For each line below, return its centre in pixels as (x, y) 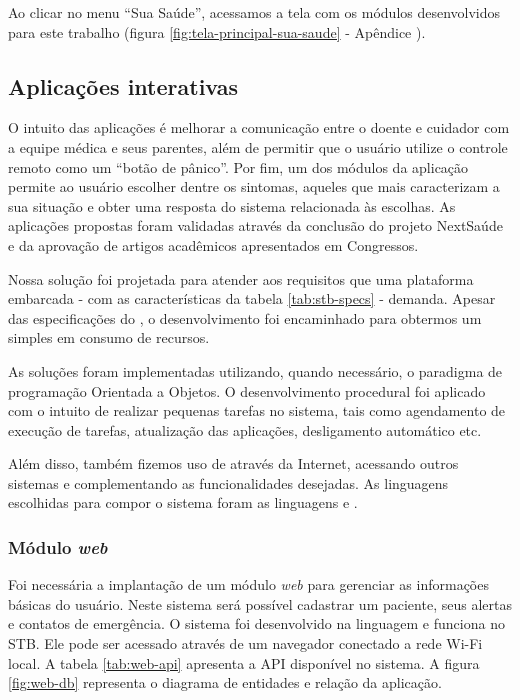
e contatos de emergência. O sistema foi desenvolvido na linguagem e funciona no (256, 623)
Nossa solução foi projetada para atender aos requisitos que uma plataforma (241, 278)
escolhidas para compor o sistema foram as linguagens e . (183, 502)
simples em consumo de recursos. (109, 337)
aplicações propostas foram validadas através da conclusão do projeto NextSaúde (255, 225)
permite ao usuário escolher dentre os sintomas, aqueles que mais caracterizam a (254, 186)
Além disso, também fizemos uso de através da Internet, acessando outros (233, 463)
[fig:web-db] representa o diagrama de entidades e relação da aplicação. (225, 682)
